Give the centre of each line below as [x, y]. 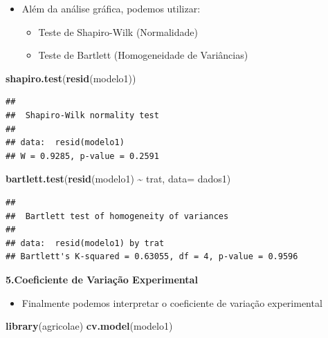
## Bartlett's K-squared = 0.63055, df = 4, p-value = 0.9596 [152, 257]
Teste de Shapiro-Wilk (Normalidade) [118, 31]
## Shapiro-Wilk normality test [82, 115]
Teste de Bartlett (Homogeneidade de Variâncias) [143, 55]
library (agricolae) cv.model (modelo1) [89, 326]
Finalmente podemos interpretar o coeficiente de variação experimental [172, 302]
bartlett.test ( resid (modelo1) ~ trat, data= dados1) [118, 179]
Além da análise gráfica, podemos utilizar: [111, 8]
